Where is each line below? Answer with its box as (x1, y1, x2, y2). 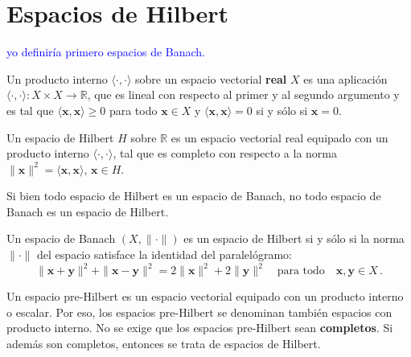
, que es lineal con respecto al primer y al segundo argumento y (87, 86, 400, 103)
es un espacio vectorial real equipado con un (171, 129, 388, 146)
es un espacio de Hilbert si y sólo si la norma (183, 230, 405, 247)
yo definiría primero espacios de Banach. (6, 43, 206, 60)
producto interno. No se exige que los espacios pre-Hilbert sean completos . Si (6, 319, 393, 336)
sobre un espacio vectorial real (135, 70, 287, 87)
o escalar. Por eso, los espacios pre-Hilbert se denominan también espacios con (6, 303, 393, 320)
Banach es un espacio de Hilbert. (6, 203, 169, 220)
